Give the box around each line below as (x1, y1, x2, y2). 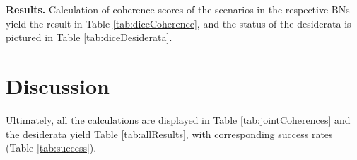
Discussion (6, 71, 110, 100)
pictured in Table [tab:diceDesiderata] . (6, 30, 172, 45)
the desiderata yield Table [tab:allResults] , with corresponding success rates (6, 126, 333, 141)
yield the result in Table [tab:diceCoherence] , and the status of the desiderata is (6, 16, 351, 30)
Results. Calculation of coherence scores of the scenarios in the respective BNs (6, 2, 350, 16)
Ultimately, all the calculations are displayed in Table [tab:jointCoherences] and (6, 112, 351, 127)
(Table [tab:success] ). (6, 140, 97, 155)
